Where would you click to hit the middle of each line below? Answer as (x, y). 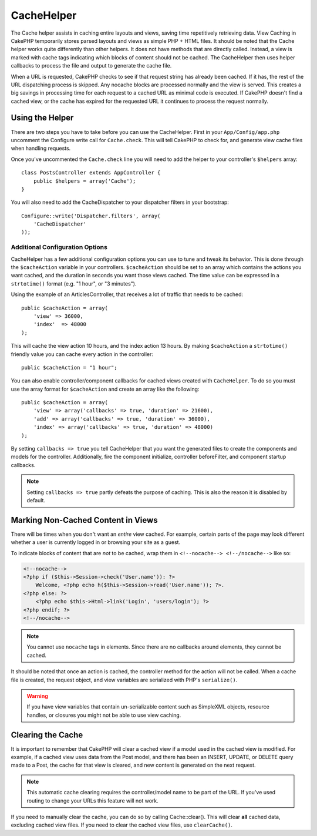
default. (36, 500)
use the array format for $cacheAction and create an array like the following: (105, 389)
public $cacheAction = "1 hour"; (69, 367)
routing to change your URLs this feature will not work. (92, 800)
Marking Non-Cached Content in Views (84, 520)
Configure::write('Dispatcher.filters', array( (91, 216)
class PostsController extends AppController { (91, 173)
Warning (37, 696)
